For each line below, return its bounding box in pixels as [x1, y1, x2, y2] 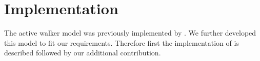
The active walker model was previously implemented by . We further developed [4, 27, 256, 38]
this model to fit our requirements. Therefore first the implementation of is [4, 37, 239, 48]
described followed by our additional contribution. [4, 47, 161, 58]
